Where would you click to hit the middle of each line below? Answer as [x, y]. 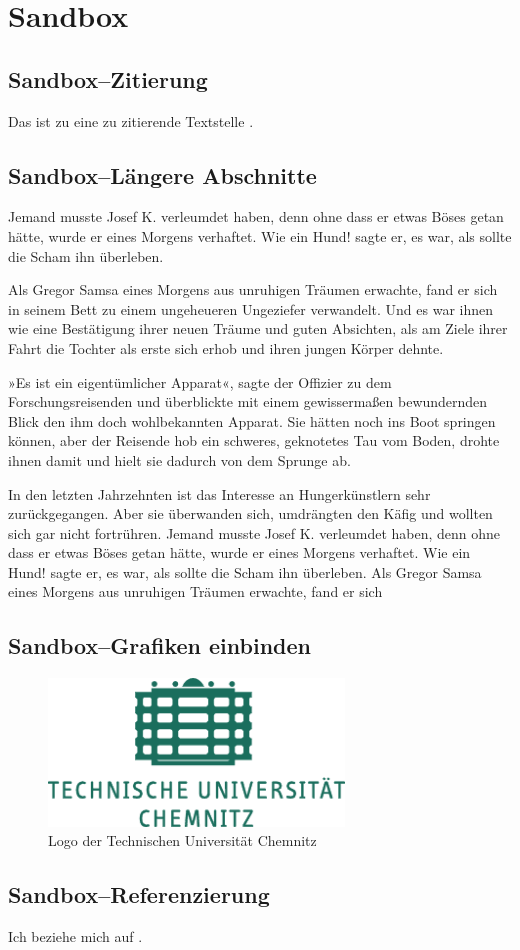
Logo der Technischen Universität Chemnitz [182, 840]
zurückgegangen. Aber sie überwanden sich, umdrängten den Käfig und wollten [250, 513]
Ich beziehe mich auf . [75, 936]
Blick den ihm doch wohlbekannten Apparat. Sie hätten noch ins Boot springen [252, 420]
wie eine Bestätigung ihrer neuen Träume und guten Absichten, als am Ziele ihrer [258, 328]
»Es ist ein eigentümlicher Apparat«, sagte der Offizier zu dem [200, 381]
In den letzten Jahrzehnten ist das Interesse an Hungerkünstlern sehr [219, 493]
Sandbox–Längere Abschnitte [162, 174]
